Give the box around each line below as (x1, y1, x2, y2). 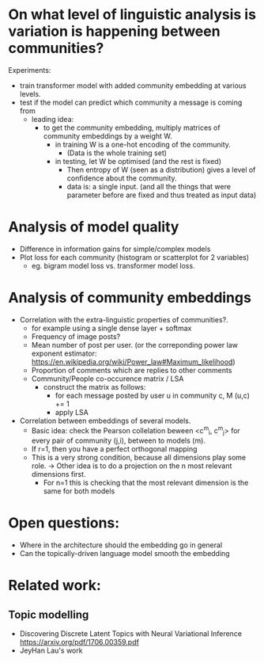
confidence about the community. (66, 173, 177, 183)
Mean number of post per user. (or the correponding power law (31, 340, 239, 349)
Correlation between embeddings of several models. (19, 416, 191, 425)
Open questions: (8, 514, 120, 532)
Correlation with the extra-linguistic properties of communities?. (19, 314, 228, 324)
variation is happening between (8, 22, 221, 40)
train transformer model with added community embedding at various (19, 81, 247, 90)
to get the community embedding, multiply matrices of (43, 123, 221, 132)
